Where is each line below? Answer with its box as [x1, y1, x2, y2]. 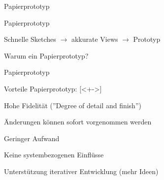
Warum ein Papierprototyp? [4, 50, 89, 60]
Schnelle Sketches [4, 34, 56, 44]
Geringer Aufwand [4, 133, 60, 143]
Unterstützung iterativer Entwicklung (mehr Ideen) [4, 166, 159, 176]
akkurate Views [71, 34, 118, 44]
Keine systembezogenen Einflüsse [4, 150, 104, 160]
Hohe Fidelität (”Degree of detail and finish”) [4, 100, 141, 110]
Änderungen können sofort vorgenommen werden [4, 117, 152, 127]
